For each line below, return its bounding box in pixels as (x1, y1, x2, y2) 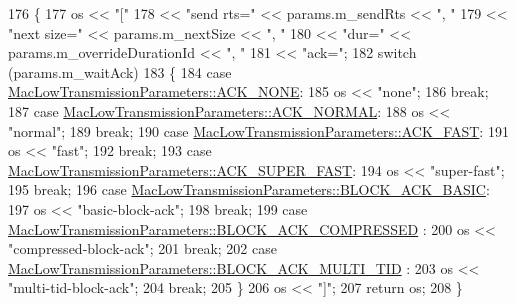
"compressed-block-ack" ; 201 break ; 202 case (8, 238, 277, 259)
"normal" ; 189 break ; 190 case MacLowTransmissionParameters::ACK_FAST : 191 (8, 120, 509, 141)
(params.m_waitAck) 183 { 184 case (8, 61, 232, 82)
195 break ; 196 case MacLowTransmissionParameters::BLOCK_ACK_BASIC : (8, 179, 490, 200)
